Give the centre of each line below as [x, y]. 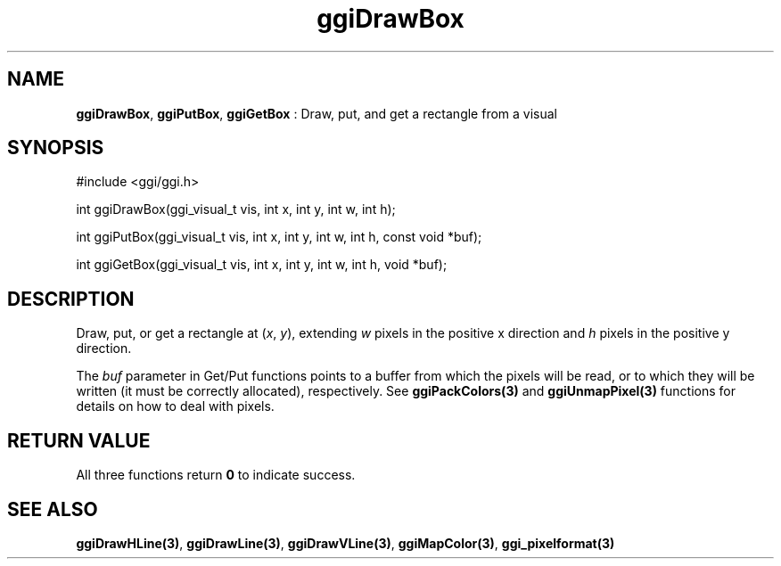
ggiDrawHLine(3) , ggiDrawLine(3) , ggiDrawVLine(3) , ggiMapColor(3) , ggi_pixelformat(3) [345, 543]
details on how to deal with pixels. [175, 406]
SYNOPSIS [56, 148]
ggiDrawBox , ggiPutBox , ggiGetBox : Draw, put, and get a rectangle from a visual [317, 113]
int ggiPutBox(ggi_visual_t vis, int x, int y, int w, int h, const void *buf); [279, 237]
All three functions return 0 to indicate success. [216, 475]
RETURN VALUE [79, 440]
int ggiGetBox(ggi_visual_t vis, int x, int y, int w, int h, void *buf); [262, 265]
